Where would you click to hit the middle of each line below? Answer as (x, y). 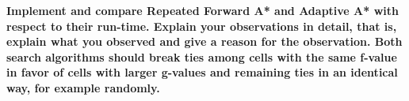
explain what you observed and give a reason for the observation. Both (204, 41)
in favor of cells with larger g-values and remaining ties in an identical (202, 72)
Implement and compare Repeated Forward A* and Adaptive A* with (203, 10)
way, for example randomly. (83, 87)
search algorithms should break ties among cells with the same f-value (202, 56)
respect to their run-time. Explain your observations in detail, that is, (202, 26)
